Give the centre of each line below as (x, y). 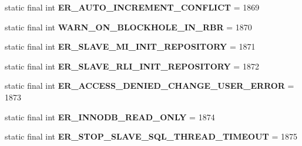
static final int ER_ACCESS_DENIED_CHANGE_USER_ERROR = (150, 86)
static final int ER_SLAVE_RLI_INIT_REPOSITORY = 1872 (132, 66)
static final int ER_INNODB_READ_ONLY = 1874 (110, 117)
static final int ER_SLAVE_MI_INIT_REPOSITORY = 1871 (130, 46)
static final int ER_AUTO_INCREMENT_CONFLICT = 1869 (132, 7)
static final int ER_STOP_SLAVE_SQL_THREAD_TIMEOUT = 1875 (151, 136)
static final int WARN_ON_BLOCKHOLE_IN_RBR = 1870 (128, 27)
